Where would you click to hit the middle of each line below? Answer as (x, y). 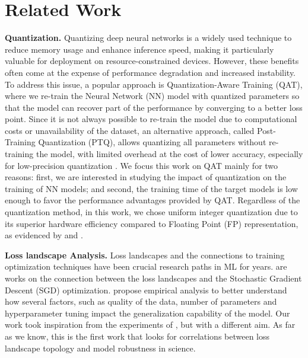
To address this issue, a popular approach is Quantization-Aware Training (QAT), (154, 84)
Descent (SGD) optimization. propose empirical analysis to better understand (146, 290)
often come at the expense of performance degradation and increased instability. (150, 72)
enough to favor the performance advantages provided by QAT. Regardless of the (153, 200)
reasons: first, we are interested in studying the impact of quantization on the (146, 177)
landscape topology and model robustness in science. (100, 348)
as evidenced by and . (44, 235)
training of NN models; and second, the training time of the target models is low (151, 188)
